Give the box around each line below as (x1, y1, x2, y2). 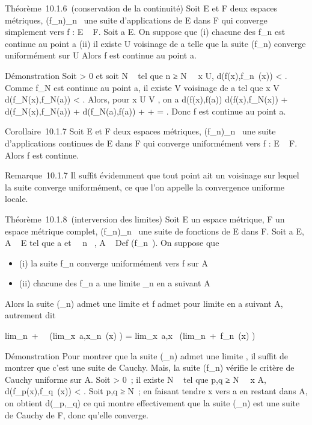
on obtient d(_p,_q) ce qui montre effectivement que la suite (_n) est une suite (5, 397, 300, 409)
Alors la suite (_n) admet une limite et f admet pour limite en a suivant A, (5, 297, 283, 309)
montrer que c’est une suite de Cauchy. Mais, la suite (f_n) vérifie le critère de (5, 361, 295, 374)
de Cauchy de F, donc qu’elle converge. (5, 408, 148, 421)
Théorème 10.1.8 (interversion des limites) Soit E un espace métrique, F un (5, 212, 285, 225)
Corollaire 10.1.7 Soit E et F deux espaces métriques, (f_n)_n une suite (5, 125, 276, 137)
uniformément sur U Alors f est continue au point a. (5, 49, 197, 61)
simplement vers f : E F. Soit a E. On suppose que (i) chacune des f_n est (5, 25, 286, 38)
